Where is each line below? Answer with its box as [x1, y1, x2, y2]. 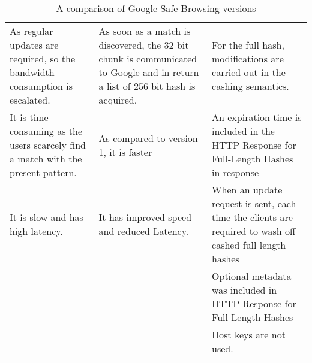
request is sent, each [212, 196, 296, 210]
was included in [212, 283, 277, 297]
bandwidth [10, 65, 55, 79]
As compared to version [98, 131, 198, 145]
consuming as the [10, 124, 83, 138]
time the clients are [212, 210, 293, 224]
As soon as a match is [98, 24, 191, 38]
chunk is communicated [98, 52, 197, 65]
